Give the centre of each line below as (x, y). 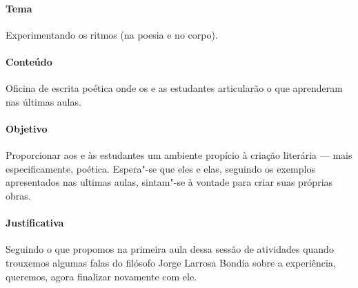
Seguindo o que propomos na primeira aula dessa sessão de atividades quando (170, 249)
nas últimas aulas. (43, 101)
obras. (18, 195)
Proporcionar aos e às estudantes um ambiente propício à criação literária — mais (179, 155)
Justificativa (35, 223)
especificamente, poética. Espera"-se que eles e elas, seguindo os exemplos (160, 168)
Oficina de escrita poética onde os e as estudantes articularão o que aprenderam (174, 88)
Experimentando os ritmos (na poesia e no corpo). (112, 34)
